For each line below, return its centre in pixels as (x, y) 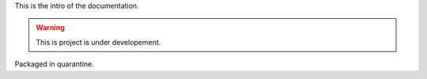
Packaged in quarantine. (54, 64)
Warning (50, 28)
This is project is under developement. (98, 42)
